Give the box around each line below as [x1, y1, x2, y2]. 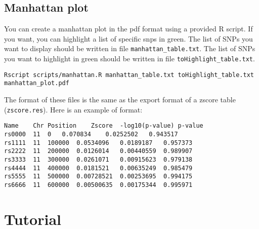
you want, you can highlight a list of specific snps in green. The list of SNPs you [4, 33, 253, 44]
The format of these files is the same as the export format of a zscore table [4, 94, 236, 105]
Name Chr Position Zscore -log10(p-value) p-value [4, 122, 203, 130]
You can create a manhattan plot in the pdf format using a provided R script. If [4, 23, 253, 34]
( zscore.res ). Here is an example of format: [4, 104, 143, 114]
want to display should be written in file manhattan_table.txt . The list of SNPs [4, 43, 255, 54]
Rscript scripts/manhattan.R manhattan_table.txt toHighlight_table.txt [4, 71, 254, 79]
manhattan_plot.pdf [4, 80, 69, 87]
